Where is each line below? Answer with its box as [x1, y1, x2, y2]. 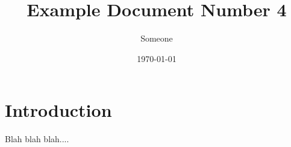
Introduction [5, 98, 112, 122]
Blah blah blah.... [5, 133, 69, 145]
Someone [140, 32, 173, 45]
